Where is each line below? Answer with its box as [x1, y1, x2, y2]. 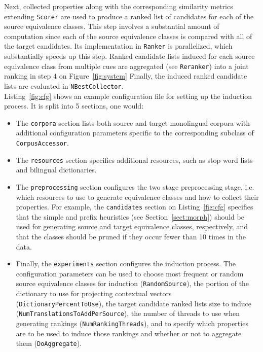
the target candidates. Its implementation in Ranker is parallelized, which [4, 41, 233, 51]
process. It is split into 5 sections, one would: [4, 100, 144, 111]
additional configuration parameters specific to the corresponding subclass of [16, 127, 254, 138]
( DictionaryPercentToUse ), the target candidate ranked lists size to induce [16, 298, 252, 308]
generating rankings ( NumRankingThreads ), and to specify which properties [16, 318, 248, 329]
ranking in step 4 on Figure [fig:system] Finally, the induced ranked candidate [4, 71, 247, 81]
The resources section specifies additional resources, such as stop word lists [16, 154, 253, 165]
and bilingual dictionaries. [16, 164, 97, 175]
